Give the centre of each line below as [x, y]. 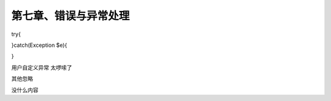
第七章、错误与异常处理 [70, 16]
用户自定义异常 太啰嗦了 [42, 68]
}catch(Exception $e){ [39, 45]
